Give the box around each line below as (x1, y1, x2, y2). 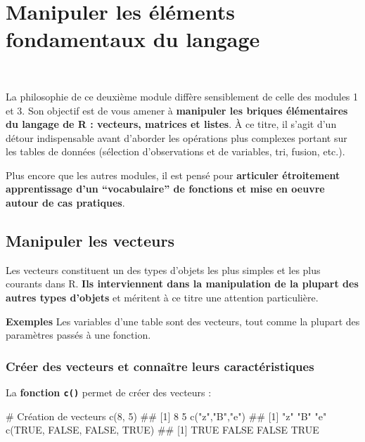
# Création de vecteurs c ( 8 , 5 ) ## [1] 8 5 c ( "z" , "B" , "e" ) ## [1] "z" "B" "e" (6, 408, 327, 423)
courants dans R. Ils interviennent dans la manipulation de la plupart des (6, 276, 359, 291)
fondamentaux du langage (6, 25, 260, 53)
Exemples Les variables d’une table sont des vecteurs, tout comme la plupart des (6, 313, 360, 328)
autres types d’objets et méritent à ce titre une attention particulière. (6, 290, 319, 305)
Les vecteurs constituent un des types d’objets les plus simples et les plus (6, 262, 321, 277)
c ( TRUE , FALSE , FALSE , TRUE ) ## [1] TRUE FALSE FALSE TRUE (6, 422, 319, 437)
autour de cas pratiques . (6, 195, 125, 210)
